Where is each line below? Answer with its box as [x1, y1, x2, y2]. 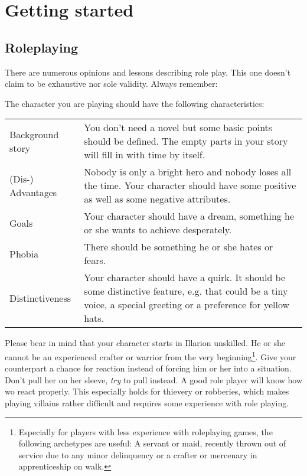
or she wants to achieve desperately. [84, 223, 232, 237]
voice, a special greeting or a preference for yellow [84, 298, 290, 312]
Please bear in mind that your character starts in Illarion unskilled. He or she [5, 337, 285, 349]
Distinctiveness [9, 291, 71, 305]
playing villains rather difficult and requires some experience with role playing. [5, 396, 289, 409]
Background [9, 127, 59, 141]
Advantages [9, 185, 57, 199]
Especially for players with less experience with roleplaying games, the [18, 425, 273, 438]
